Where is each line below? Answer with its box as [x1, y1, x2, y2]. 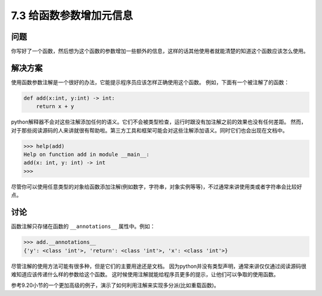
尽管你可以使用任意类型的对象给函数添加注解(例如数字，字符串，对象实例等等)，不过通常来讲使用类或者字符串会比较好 [11, 183, 302, 190]
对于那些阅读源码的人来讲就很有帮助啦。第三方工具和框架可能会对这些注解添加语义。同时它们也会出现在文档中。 [11, 127, 288, 134]
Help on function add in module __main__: [23, 151, 150, 158]
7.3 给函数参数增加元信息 [11, 9, 134, 22]
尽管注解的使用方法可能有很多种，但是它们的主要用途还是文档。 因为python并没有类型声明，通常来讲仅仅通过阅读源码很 [11, 263, 306, 270]
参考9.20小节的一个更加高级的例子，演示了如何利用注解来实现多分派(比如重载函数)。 [11, 282, 219, 289]
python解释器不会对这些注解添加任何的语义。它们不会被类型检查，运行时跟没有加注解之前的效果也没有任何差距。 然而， [11, 118, 306, 125]
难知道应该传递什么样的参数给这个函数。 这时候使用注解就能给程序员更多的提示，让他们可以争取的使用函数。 [11, 270, 279, 277]
